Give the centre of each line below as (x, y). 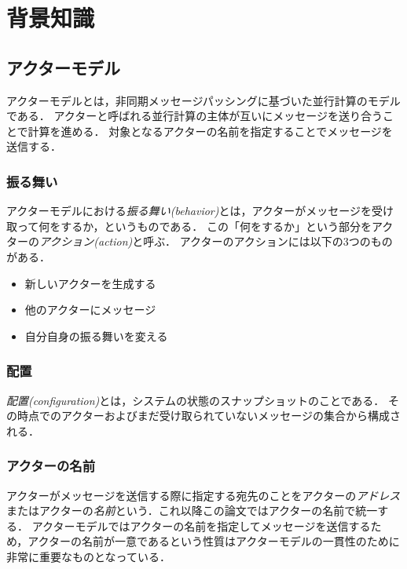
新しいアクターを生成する (90, 283)
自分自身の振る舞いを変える (96, 336)
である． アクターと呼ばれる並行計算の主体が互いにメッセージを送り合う (194, 116)
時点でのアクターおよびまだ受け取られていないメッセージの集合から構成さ (209, 416)
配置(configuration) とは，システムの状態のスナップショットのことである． (196, 400)
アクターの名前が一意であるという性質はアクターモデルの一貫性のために (214, 541)
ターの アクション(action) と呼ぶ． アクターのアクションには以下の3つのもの (200, 241)
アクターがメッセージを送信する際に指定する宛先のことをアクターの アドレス (203, 495)
